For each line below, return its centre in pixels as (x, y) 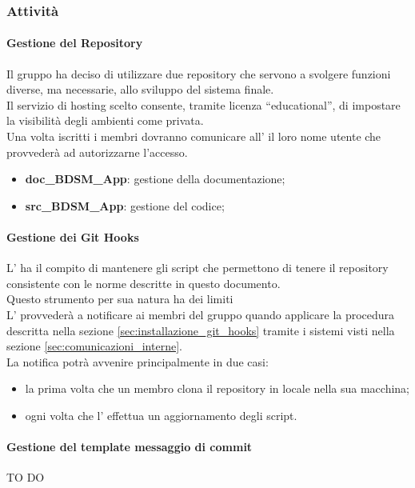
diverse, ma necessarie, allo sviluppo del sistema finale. (140, 89)
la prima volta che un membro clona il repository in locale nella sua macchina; (217, 388)
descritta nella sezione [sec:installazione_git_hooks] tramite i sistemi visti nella (201, 330)
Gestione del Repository (75, 43)
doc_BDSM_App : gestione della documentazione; (155, 179)
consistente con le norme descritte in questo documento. (144, 283)
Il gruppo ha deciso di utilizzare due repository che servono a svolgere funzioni (199, 73)
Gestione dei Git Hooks (73, 236)
